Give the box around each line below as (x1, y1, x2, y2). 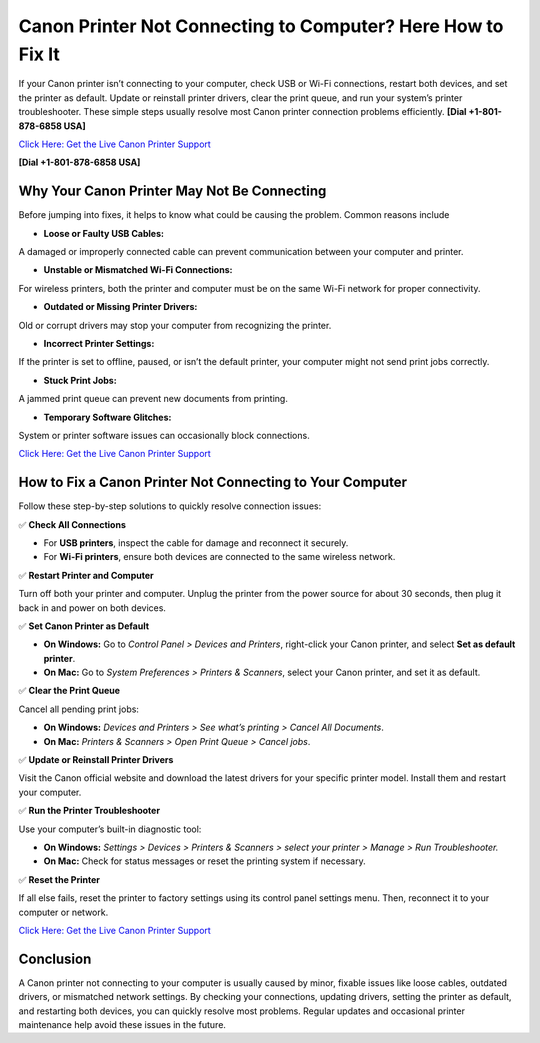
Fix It (18, 43, 60, 65)
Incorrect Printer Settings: (43, 337, 155, 349)
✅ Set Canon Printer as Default (18, 620, 150, 632)
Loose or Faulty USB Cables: (43, 227, 165, 239)
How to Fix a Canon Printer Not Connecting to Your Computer (18, 474, 408, 491)
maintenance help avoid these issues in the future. (18, 1019, 227, 1031)
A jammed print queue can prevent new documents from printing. (18, 393, 289, 405)
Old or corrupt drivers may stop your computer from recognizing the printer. (18, 319, 332, 331)
